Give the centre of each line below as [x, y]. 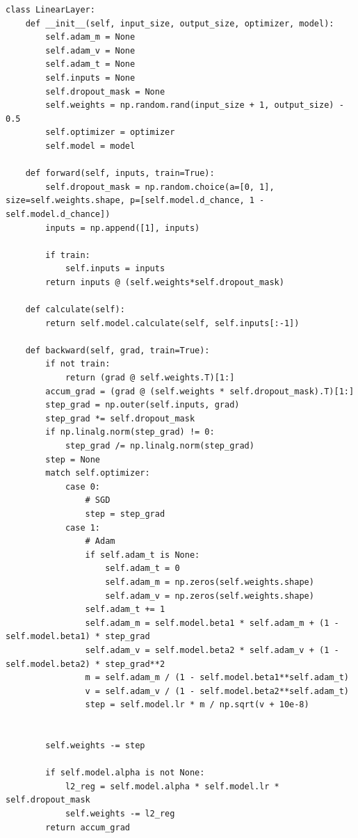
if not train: [78, 364]
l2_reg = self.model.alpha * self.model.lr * [172, 786]
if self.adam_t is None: [143, 555]
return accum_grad [88, 827]
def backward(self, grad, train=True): [117, 350]
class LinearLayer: [50, 10]
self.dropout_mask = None [105, 91]
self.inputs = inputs [115, 269]
